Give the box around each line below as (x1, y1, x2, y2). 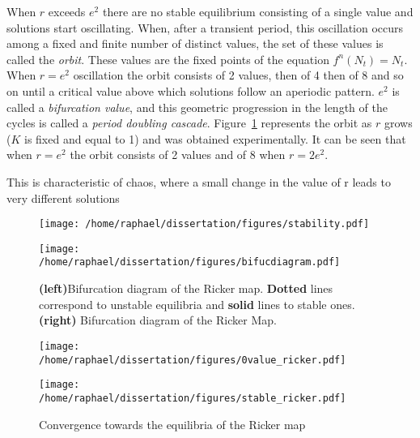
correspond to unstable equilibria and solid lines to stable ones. (39, 295, 355, 312)
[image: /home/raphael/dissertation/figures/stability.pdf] (39, 218, 370, 230)
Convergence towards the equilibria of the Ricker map (39, 415, 306, 432)
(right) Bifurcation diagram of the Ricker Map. (39, 311, 277, 328)
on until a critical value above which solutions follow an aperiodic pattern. (6, 82, 375, 99)
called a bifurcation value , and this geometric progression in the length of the (6, 98, 388, 115)
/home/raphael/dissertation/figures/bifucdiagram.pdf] (39, 256, 341, 268)
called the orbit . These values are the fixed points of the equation (6, 50, 329, 67)
